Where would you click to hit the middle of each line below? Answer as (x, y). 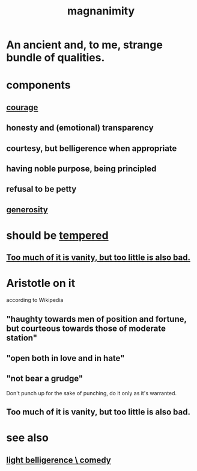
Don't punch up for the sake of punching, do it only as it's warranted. (92, 393)
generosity (27, 210)
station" (22, 338)
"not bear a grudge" (45, 379)
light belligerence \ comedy (59, 460)
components (38, 85)
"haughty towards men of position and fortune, (96, 319)
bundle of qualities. (56, 58)
